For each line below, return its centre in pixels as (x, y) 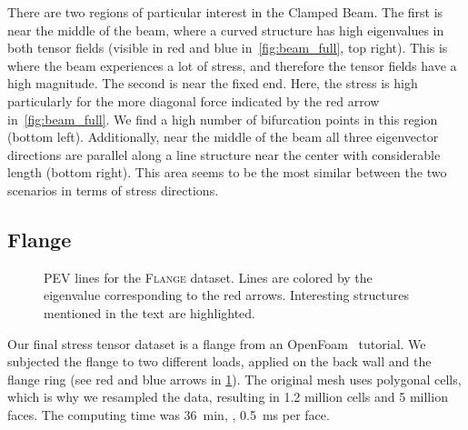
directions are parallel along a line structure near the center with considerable (224, 154)
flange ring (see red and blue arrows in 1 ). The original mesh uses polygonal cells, (234, 379)
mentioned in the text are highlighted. (150, 312)
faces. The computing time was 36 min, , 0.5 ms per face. (169, 414)
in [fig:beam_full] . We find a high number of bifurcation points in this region (223, 119)
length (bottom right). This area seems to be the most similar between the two (227, 172)
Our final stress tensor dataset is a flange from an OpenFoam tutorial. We (217, 343)
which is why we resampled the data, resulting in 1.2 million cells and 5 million (228, 397)
